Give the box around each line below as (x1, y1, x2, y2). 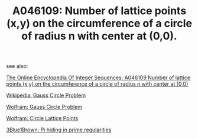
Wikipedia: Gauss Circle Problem (6, 92, 86, 99)
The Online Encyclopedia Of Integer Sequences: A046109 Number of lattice (6, 74, 191, 81)
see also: (6, 63, 28, 70)
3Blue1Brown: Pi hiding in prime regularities (6, 126, 112, 134)
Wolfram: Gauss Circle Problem (6, 104, 83, 111)
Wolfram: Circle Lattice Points (6, 115, 79, 122)
